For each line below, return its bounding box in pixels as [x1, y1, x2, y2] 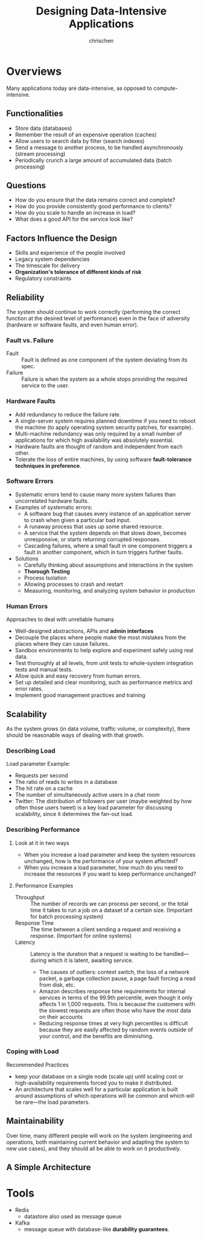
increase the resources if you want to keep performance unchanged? [24, 870, 197, 877]
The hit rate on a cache [14, 785, 73, 792]
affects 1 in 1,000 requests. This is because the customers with [39, 1000, 195, 1007]
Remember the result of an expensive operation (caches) [14, 131, 157, 138]
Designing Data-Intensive [36, 4, 167, 18]
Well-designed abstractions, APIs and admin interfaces [14, 628, 154, 635]
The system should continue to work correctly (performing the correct [6, 308, 181, 315]
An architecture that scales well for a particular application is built [14, 1085, 178, 1093]
